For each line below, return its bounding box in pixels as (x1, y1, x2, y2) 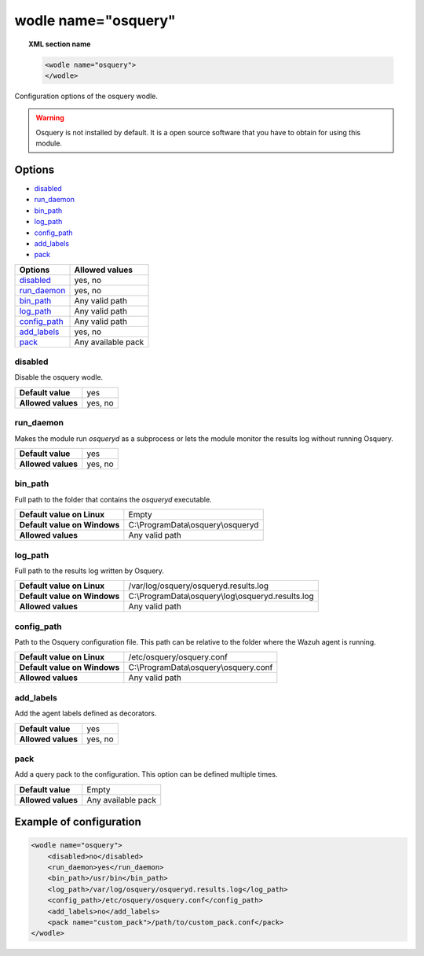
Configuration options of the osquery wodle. (14, 91, 159, 101)
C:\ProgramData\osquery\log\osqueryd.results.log (128, 590, 314, 601)
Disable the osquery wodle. (14, 373, 104, 382)
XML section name (28, 39, 91, 49)
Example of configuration (14, 815, 141, 829)
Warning (35, 113, 64, 123)
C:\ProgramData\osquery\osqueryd (128, 520, 259, 531)
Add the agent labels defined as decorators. (14, 708, 157, 719)
